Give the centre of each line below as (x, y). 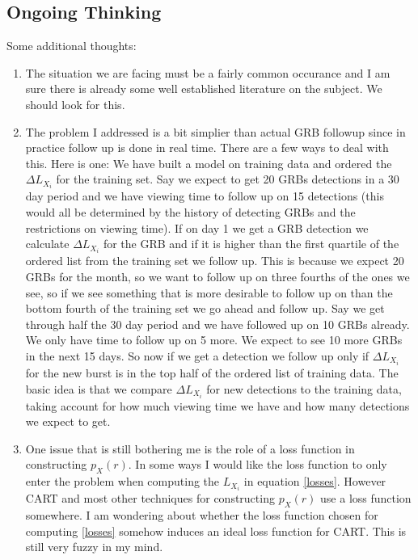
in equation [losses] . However (315, 481)
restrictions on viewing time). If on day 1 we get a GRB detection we (197, 227)
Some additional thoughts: (72, 46)
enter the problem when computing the (122, 481)
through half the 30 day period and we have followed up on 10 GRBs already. (217, 324)
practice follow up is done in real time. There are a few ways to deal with (207, 147)
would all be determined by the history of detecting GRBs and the (190, 212)
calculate (47, 244)
